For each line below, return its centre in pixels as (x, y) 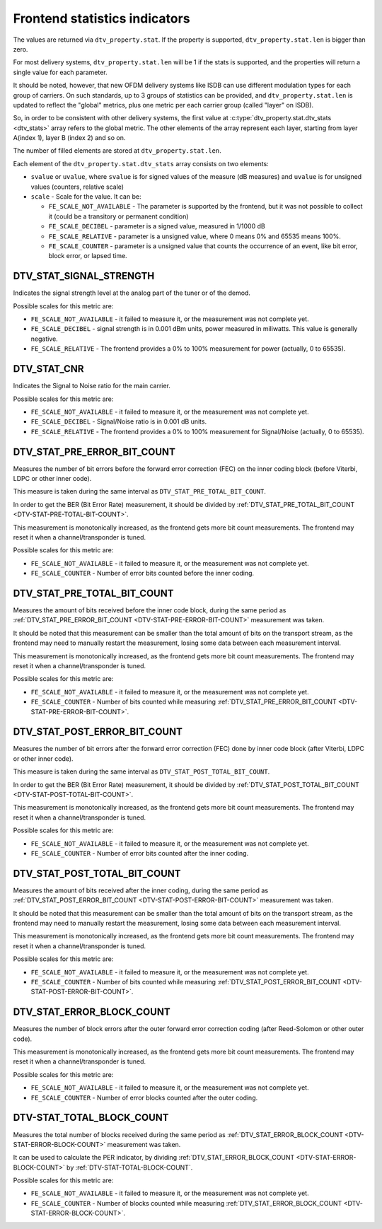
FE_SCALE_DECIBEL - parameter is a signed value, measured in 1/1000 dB (157, 226)
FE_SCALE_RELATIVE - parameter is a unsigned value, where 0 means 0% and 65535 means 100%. (195, 236)
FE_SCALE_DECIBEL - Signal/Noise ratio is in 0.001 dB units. (119, 421)
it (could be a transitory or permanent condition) (118, 216)
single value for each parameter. (60, 72)
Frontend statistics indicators (102, 18)
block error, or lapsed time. (88, 256)
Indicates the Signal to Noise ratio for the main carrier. (92, 386)
